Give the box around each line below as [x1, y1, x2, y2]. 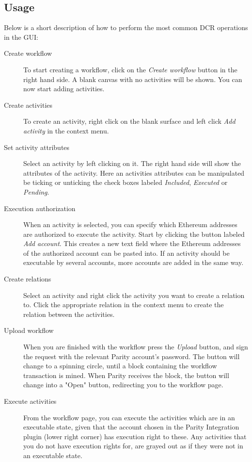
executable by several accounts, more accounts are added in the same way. [23, 257, 244, 267]
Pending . [23, 186, 49, 197]
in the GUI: [4, 32, 38, 42]
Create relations [4, 274, 51, 284]
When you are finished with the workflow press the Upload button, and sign [23, 342, 248, 352]
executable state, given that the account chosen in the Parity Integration [23, 422, 239, 432]
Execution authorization [4, 203, 76, 213]
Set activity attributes [4, 142, 70, 152]
